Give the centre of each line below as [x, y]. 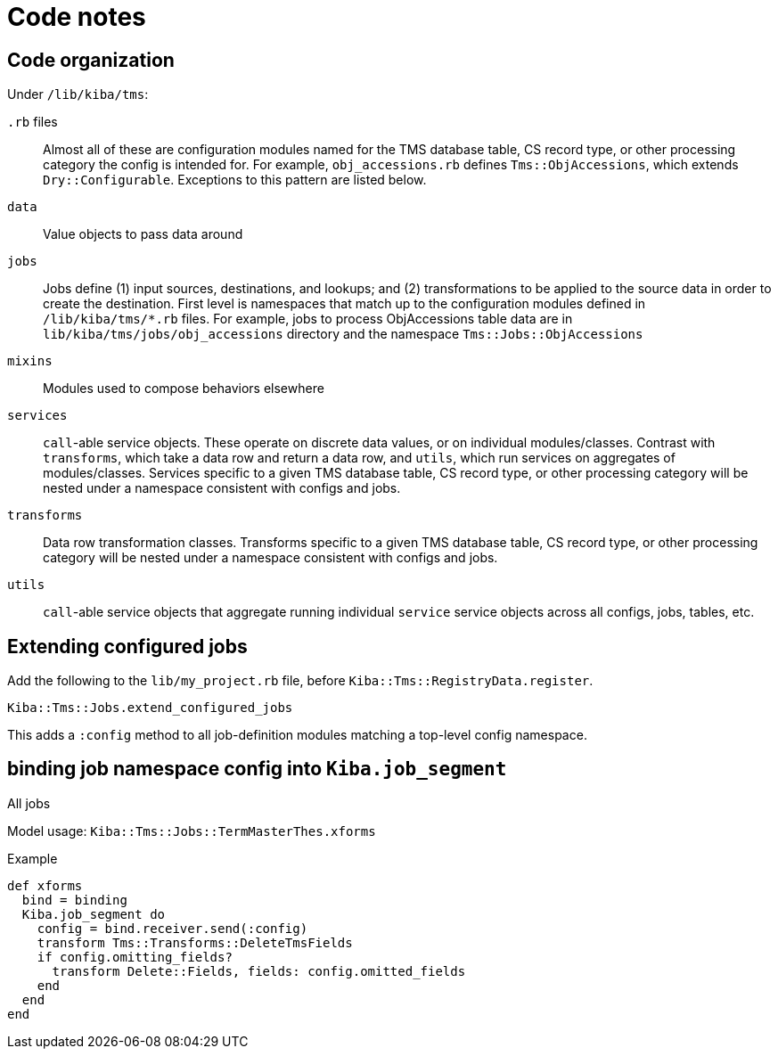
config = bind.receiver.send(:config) [172, 928]
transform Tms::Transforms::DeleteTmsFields [195, 942]
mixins [30, 361]
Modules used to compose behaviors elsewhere [184, 389]
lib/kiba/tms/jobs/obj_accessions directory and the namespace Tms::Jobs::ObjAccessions [343, 334]
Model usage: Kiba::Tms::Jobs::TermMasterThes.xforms [192, 831]
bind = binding [74, 900]
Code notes [77, 17]
